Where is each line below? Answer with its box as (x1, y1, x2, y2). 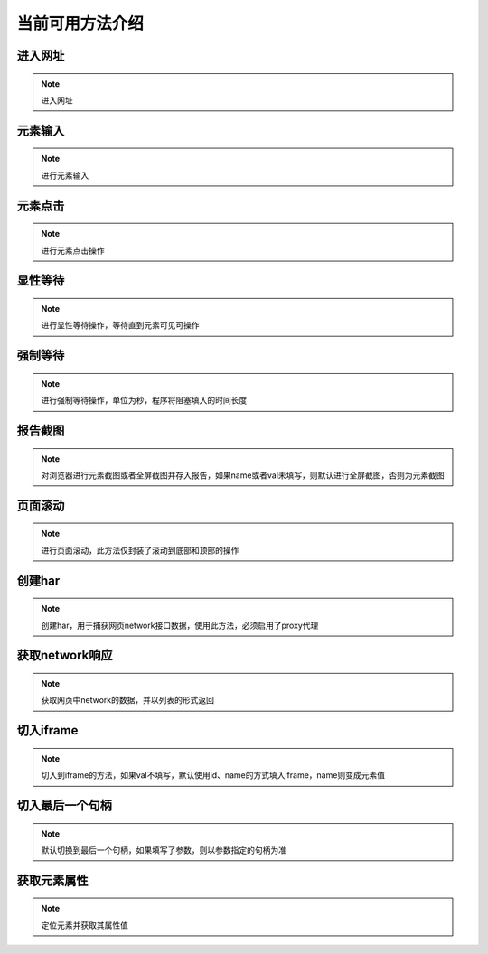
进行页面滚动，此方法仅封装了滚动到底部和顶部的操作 (41, 545, 239, 556)
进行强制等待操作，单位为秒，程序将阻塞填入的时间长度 (41, 395, 248, 406)
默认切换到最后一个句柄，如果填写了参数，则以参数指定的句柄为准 (41, 845, 286, 856)
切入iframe (16, 723, 79, 738)
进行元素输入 (41, 170, 89, 181)
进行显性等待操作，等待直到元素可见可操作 (41, 320, 200, 331)
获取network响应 (16, 648, 113, 663)
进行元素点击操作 (41, 245, 105, 256)
